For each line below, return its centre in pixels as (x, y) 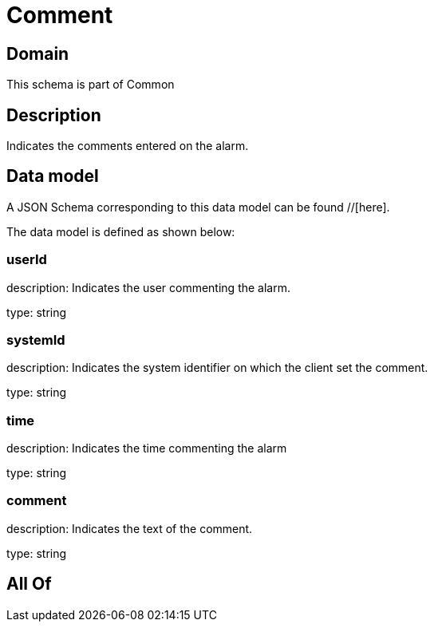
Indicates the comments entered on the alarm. (128, 146)
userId (27, 260)
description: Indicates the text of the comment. (130, 528)
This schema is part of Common (91, 85)
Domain (38, 53)
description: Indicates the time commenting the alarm (147, 448)
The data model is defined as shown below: (121, 231)
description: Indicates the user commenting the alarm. (148, 287)
